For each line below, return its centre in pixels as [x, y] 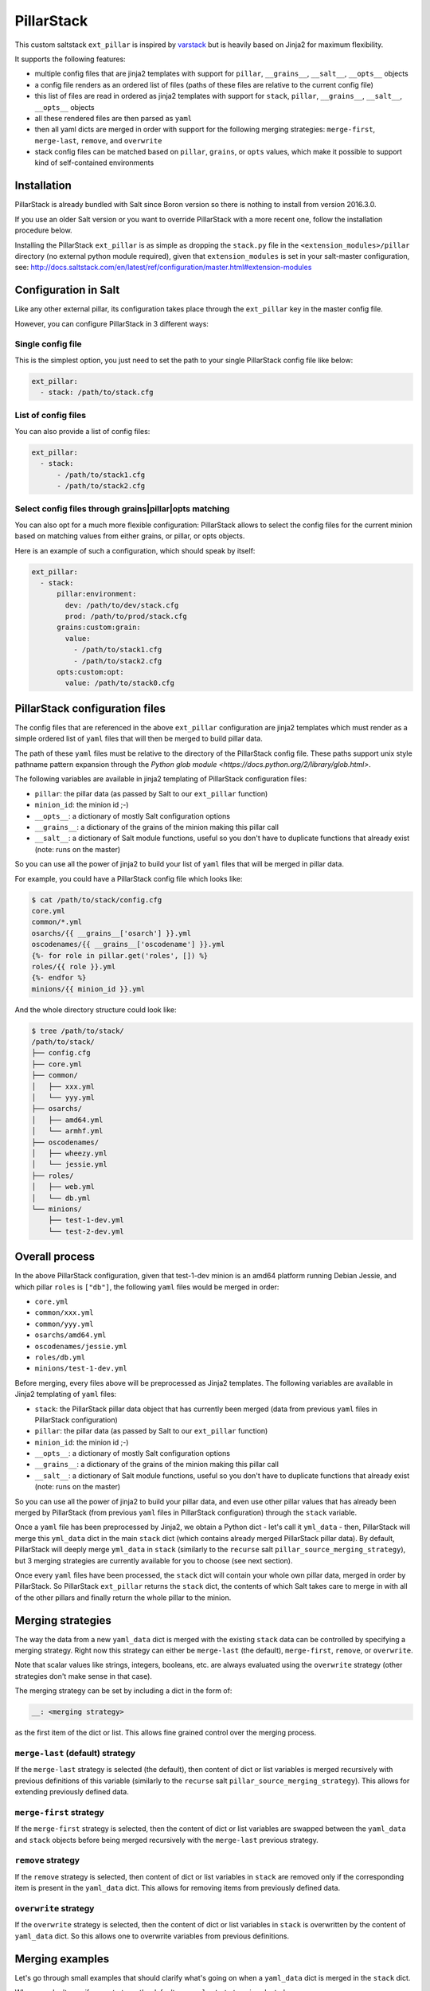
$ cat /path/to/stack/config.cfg [97, 900]
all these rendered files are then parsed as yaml [113, 118]
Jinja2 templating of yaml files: [66, 1394]
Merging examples [62, 1959]
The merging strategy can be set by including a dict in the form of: [123, 1691]
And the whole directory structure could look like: [96, 1009]
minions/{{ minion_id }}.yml [88, 989]
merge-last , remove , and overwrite [98, 140]
